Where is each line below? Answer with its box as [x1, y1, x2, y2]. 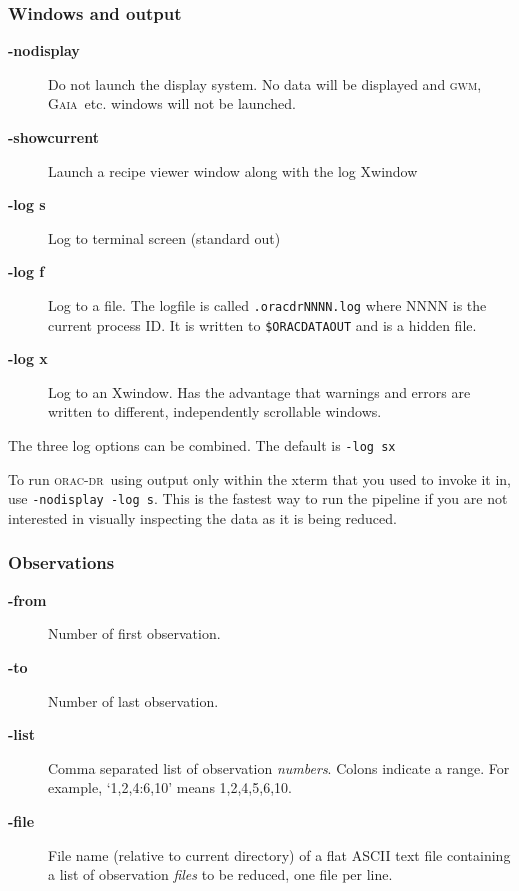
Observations [8, 550, 115, 575]
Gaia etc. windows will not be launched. [48, 93, 296, 114]
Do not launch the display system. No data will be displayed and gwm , [48, 73, 482, 94]
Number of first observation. [48, 623, 221, 644]
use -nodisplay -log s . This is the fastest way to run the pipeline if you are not [8, 488, 508, 509]
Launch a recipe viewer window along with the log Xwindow [48, 160, 418, 181]
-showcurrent [8, 127, 99, 147]
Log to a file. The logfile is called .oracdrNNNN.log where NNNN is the [48, 294, 487, 315]
